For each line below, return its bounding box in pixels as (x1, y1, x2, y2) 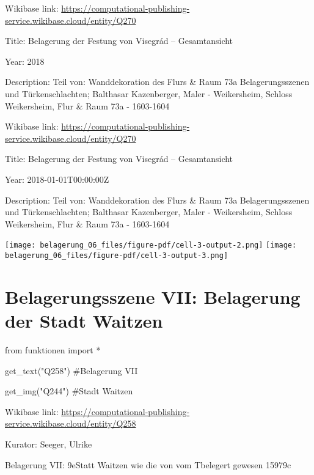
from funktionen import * (5, 343, 101, 356)
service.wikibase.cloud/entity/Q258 (5, 417, 136, 430)
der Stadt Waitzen (5, 308, 163, 333)
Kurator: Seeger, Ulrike (5, 437, 92, 450)
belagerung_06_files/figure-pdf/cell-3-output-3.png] (5, 251, 228, 260)
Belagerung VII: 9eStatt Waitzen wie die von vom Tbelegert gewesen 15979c (5, 458, 291, 471)
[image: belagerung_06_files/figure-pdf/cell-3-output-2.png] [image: (5, 241, 297, 250)
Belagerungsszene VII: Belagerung (5, 284, 301, 309)
